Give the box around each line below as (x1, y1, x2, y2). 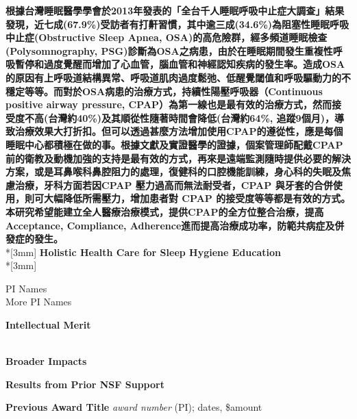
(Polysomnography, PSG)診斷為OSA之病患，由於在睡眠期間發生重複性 (5, 43, 333, 58)
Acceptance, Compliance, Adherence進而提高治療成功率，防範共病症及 (5, 218, 335, 232)
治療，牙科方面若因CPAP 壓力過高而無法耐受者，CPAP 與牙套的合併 (14, 177, 333, 192)
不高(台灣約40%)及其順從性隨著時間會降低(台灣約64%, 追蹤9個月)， (24, 110, 334, 125)
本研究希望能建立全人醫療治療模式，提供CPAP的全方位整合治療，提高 (5, 204, 324, 218)
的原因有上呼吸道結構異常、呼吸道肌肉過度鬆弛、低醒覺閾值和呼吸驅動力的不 (5, 70, 351, 84)
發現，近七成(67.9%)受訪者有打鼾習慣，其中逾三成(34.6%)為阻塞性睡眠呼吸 (5, 16, 349, 31)
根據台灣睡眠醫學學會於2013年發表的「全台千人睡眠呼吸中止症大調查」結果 (5, 3, 345, 17)
